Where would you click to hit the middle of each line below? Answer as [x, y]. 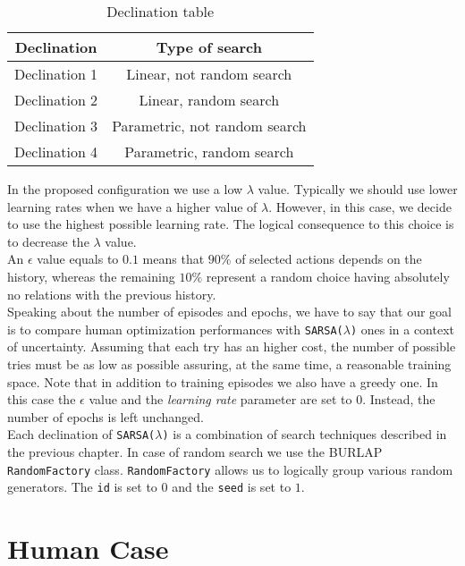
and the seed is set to [232, 487]
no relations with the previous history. [112, 294]
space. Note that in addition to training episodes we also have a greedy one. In [223, 381]
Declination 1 [56, 74]
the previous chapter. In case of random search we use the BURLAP [195, 452]
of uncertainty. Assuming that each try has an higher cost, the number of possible [232, 346]
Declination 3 [56, 126]
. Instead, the [399, 399]
